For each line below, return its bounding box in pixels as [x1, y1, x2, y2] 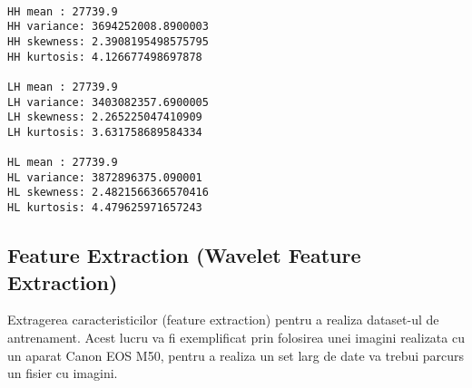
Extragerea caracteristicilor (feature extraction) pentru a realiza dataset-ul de [7, 310, 439, 329]
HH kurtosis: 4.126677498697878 [7, 50, 202, 63]
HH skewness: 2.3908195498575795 [7, 34, 209, 48]
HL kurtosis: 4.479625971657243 [7, 201, 202, 215]
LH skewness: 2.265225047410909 [7, 111, 202, 124]
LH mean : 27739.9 [7, 80, 118, 93]
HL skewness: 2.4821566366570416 [7, 186, 209, 199]
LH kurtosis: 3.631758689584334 [7, 125, 202, 139]
